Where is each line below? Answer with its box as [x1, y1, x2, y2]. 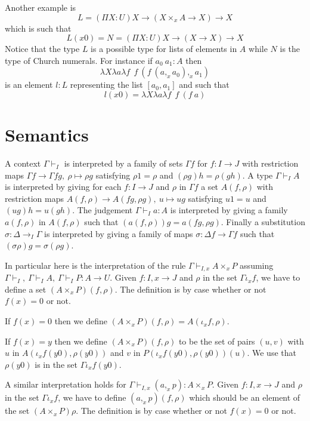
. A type [242, 168, 273, 181]
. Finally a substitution [221, 216, 305, 228]
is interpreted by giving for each [5, 180, 122, 193]
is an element [5, 78, 53, 91]
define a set [5, 282, 46, 295]
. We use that [247, 346, 296, 359]
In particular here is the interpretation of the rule [5, 259, 186, 271]
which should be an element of [189, 391, 300, 404]
